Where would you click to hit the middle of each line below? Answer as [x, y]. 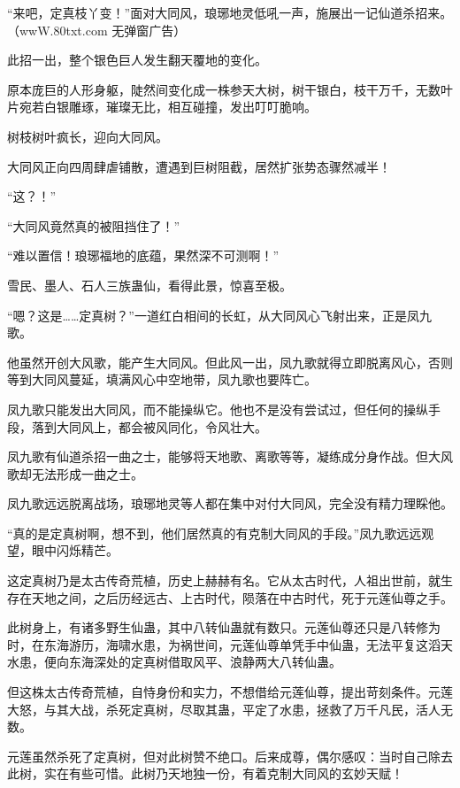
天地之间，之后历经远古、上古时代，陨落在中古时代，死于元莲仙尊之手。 [242, 597]
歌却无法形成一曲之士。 [75, 473]
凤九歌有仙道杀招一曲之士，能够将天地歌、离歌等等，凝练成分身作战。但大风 [230, 456]
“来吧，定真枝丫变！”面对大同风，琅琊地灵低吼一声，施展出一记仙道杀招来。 [230, 12]
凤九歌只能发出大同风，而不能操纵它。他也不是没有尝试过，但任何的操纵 [218, 409]
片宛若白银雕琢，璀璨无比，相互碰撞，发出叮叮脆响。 [162, 107]
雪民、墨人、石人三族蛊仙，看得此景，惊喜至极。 [149, 285]
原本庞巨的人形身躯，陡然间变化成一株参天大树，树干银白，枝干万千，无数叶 [230, 89]
